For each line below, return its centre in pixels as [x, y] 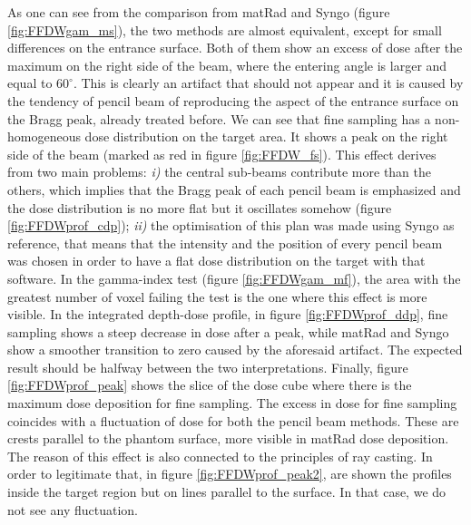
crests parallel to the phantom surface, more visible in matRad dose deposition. [228, 438]
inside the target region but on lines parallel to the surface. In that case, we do [227, 492]
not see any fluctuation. [73, 509]
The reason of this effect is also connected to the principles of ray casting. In [220, 456]
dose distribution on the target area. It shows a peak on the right [266, 136]
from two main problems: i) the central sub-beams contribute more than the [220, 172]
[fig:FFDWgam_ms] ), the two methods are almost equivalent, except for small [225, 29]
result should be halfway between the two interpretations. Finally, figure [208, 367]
